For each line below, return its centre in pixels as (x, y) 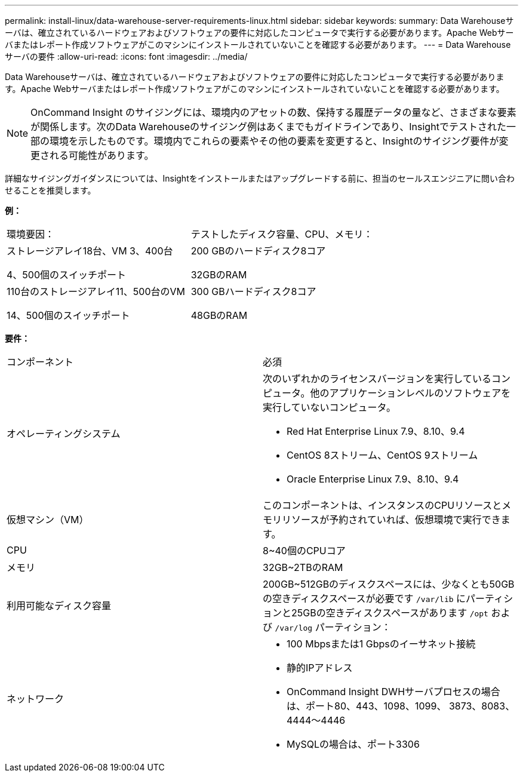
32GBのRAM (219, 275)
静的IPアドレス (320, 668)
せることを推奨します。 (50, 190)
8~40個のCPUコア (304, 551)
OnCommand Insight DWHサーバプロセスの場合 (393, 692)
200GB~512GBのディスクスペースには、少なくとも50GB (389, 584)
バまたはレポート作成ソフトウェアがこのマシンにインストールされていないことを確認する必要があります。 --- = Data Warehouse (258, 44)
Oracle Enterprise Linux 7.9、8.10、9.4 (373, 479)
